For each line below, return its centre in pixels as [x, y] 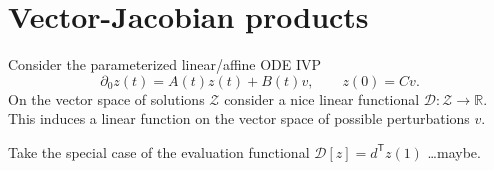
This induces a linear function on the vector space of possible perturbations [239, 118]
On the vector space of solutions [106, 98]
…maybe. [454, 151]
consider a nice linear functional [322, 98]
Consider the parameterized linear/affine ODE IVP [165, 64]
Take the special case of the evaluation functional [159, 151]
